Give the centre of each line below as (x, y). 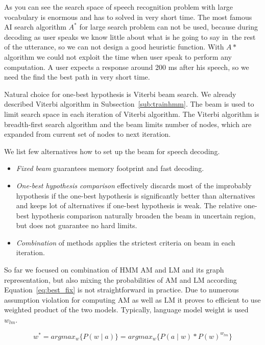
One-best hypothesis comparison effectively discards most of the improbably (134, 185)
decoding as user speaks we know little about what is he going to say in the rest (130, 36)
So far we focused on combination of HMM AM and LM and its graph (114, 270)
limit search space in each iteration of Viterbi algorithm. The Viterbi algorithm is (132, 114)
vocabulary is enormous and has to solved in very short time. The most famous (128, 17)
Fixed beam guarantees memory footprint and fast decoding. (110, 168)
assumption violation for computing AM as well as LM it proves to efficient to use (132, 299)
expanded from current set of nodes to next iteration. (88, 134)
